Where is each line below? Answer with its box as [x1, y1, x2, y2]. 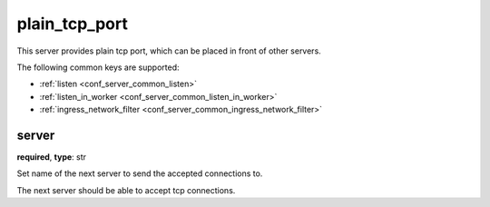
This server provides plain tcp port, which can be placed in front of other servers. [16, 45, 321, 56]
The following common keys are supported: [16, 62, 181, 73]
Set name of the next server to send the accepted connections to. [16, 168, 263, 179]
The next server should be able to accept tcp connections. [16, 184, 236, 195]
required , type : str [16, 152, 86, 163]
